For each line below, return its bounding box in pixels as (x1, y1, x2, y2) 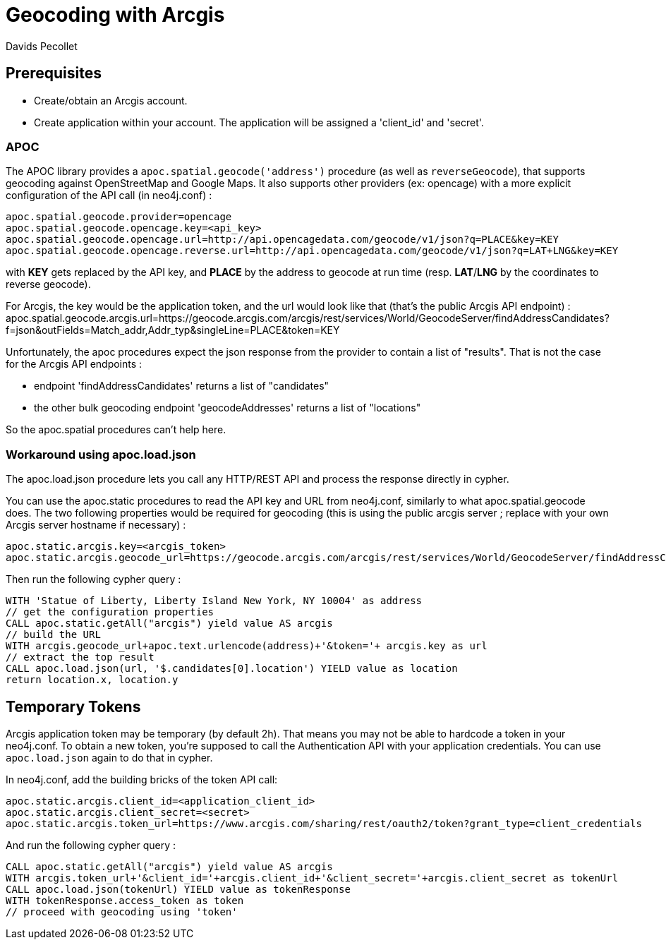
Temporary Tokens (6, 697, 141, 716)
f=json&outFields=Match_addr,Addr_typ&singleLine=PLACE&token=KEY (6, 324, 340, 337)
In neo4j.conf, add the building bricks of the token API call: (6, 773, 278, 786)
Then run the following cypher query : (6, 573, 181, 586)
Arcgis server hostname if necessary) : (6, 519, 186, 531)
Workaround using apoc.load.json (6, 447, 196, 462)
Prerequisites (6, 64, 102, 83)
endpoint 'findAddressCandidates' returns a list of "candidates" (34, 380, 329, 392)
